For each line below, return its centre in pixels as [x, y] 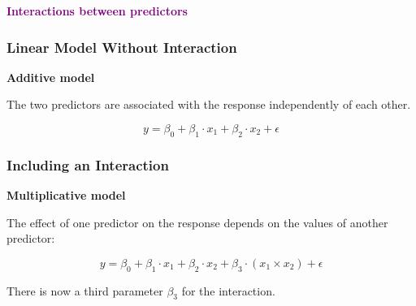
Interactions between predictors [97, 11]
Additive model [51, 77]
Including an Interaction [88, 164]
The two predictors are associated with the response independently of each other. [209, 104]
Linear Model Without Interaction [122, 47]
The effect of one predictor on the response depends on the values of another [197, 222]
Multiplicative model [66, 195]
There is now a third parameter [85, 290]
